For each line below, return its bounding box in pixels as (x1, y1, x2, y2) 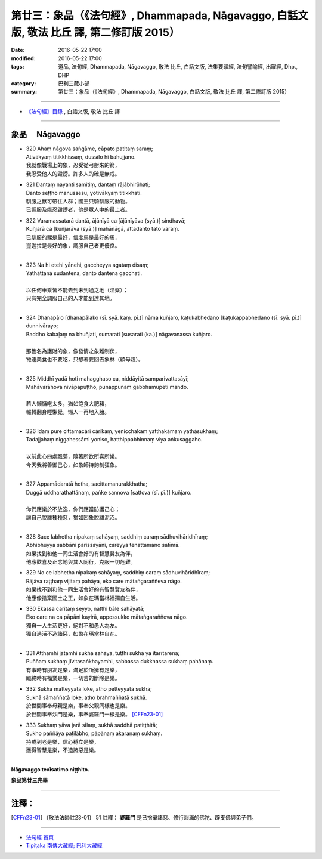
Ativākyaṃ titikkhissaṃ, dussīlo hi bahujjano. (26, 153, 137, 160)
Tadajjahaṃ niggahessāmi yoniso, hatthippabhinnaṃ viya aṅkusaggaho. (26, 436, 203, 443)
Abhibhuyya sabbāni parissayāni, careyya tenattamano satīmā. (26, 542, 180, 549)
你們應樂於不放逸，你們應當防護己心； (26, 505, 120, 512)
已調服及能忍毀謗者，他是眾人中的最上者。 (26, 206, 131, 213)
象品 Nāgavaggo (11, 129, 80, 140)
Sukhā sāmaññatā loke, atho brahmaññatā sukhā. (26, 694, 147, 701)
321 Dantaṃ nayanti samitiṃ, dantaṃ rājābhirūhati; (26, 181, 150, 188)
